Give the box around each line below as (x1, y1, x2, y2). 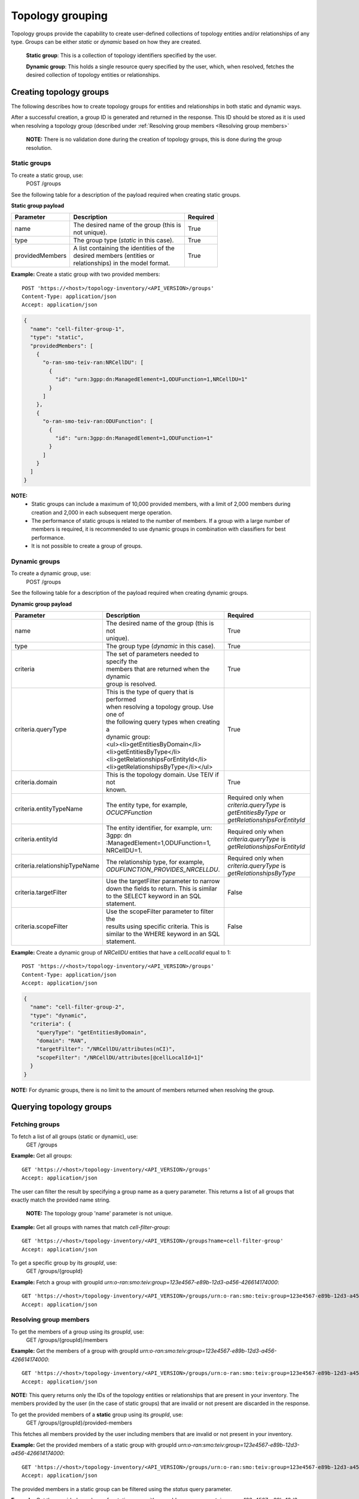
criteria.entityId (14, 835, 58, 843)
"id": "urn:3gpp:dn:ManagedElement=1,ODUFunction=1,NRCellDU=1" (54, 376, 248, 383)
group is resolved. (105, 679, 157, 688)
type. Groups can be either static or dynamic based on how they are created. (11, 38, 202, 45)
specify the (105, 657, 138, 666)
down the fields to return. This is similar (105, 884, 218, 893)
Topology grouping (11, 9, 108, 22)
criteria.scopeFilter (14, 922, 68, 931)
